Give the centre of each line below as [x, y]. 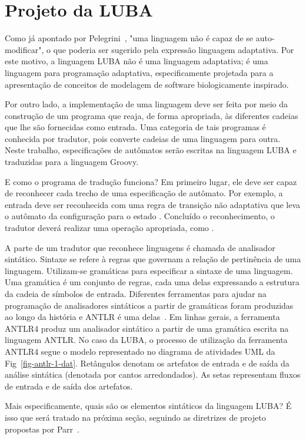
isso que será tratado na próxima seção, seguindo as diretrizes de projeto [135, 417]
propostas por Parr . [42, 429]
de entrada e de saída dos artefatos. [69, 386]
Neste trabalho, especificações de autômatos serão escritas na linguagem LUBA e [151, 150]
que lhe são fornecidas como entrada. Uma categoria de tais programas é [135, 127]
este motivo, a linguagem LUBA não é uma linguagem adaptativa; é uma [137, 61]
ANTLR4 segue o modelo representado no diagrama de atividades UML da [140, 351]
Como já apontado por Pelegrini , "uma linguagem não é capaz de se [129, 38]
